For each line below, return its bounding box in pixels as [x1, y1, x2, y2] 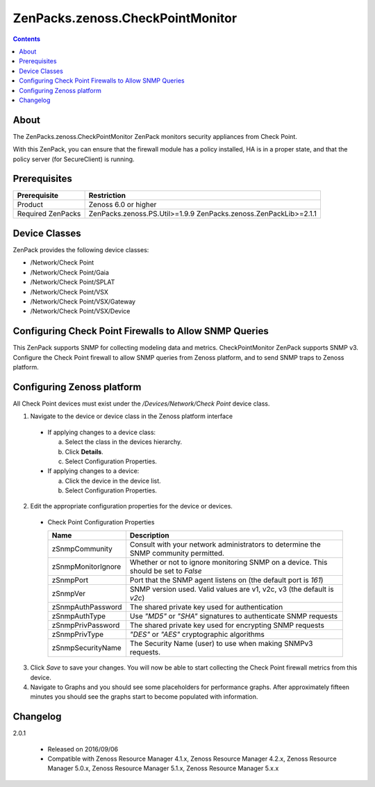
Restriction [88, 191, 126, 201]
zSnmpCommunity [51, 544, 112, 554]
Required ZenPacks [17, 209, 81, 219]
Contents [12, 35, 41, 43]
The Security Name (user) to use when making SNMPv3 [129, 639, 313, 649]
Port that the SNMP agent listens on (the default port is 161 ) [129, 575, 324, 585]
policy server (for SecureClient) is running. [12, 155, 135, 163]
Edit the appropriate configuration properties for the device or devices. [30, 502, 233, 511]
